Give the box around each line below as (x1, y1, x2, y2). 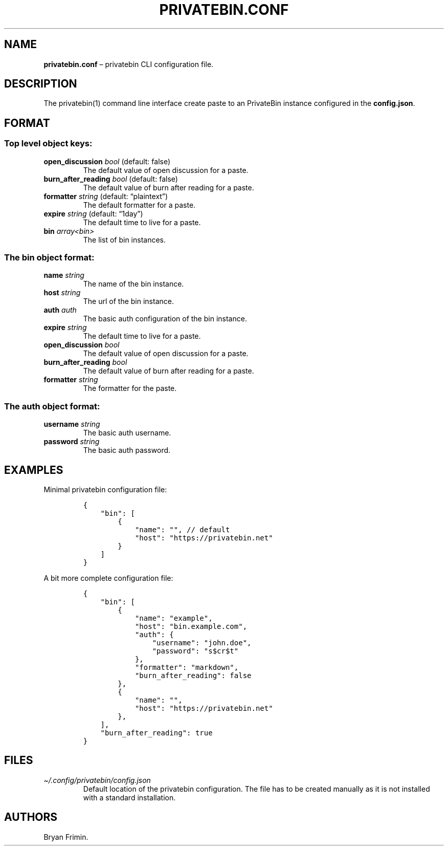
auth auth (43, 306, 77, 315)
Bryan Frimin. (43, 832, 88, 841)
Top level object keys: (4, 138, 93, 149)
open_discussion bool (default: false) (43, 157, 171, 166)
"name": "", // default (135, 526, 230, 534)
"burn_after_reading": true (100, 729, 213, 737)
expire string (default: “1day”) (43, 209, 143, 218)
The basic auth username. (83, 428, 171, 438)
